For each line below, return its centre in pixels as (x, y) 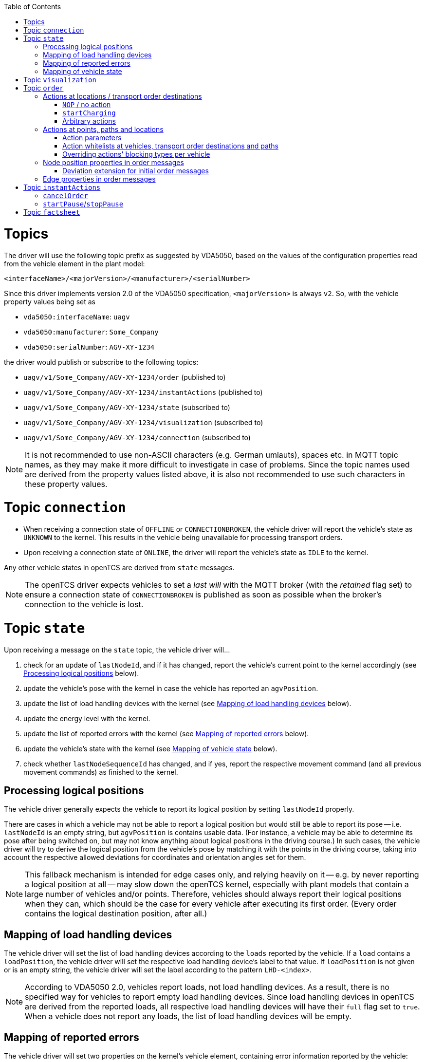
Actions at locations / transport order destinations (122, 96)
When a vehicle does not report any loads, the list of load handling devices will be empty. (188, 1016)
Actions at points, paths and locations (103, 129)
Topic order (44, 88)
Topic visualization (60, 80)
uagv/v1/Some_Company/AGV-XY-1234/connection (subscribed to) (137, 437)
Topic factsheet (52, 212)
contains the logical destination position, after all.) (116, 914)
